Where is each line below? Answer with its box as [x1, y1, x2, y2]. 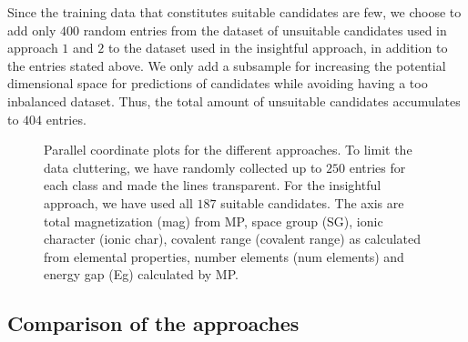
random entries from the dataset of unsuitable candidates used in [83, 20, 447, 39]
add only [7, 20, 56, 39]
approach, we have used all [44, 193, 193, 212]
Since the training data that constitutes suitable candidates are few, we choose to [7, 3, 462, 21]
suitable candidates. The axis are [220, 193, 404, 212]
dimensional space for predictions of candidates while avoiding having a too [7, 74, 428, 93]
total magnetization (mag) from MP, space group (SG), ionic [44, 211, 383, 230]
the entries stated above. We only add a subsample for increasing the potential [7, 55, 446, 75]
